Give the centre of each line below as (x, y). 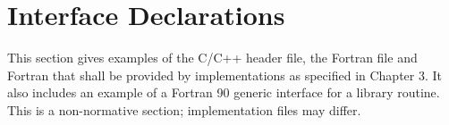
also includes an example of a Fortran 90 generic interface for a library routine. (224, 92)
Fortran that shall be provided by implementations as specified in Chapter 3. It (225, 75)
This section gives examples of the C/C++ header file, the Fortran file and (212, 58)
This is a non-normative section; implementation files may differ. (184, 109)
